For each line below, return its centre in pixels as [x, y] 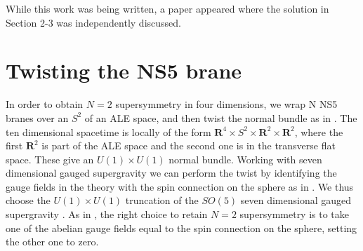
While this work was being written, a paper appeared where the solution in [167, 8]
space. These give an [50, 159]
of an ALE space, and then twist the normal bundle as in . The [221, 117]
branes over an [37, 117]
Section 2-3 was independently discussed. [93, 22]
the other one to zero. [52, 242]
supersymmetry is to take [295, 214]
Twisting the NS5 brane [124, 70]
